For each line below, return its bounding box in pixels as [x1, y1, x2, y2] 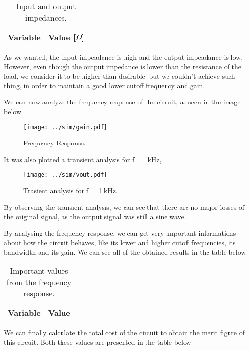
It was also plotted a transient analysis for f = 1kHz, [4, 154, 162, 164]
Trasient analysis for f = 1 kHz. [23, 185, 118, 196]
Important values [10, 265, 68, 276]
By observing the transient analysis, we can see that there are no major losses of [4, 202, 245, 212]
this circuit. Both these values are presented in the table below [4, 337, 191, 347]
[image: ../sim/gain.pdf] [23, 124, 107, 131]
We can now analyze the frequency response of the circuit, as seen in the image [4, 97, 241, 107]
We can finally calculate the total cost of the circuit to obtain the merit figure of [4, 327, 245, 337]
